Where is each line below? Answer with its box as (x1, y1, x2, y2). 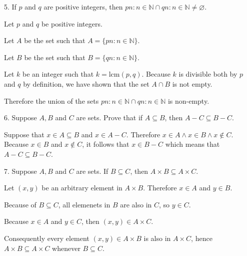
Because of (4, 199, 36, 209)
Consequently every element (4, 232, 89, 243)
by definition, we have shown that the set (23, 78, 149, 89)
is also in (143, 232, 171, 243)
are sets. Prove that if (76, 112, 143, 123)
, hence (191, 232, 212, 243)
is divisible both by (178, 69, 237, 79)
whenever (52, 242, 80, 253)
